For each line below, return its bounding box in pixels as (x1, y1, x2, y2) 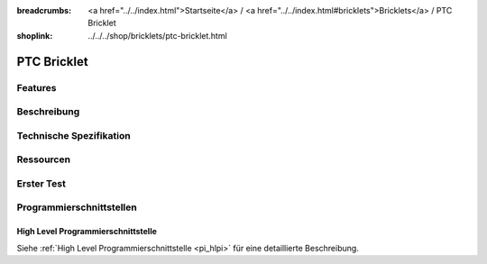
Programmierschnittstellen (16, 201, 137, 214)
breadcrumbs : (16, 5, 72, 15)
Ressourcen (16, 153, 71, 166)
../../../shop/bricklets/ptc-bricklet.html (87, 30, 227, 41)
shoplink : (16, 30, 53, 41)
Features (16, 81, 57, 94)
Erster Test (16, 177, 67, 189)
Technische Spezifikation (16, 129, 131, 141)
